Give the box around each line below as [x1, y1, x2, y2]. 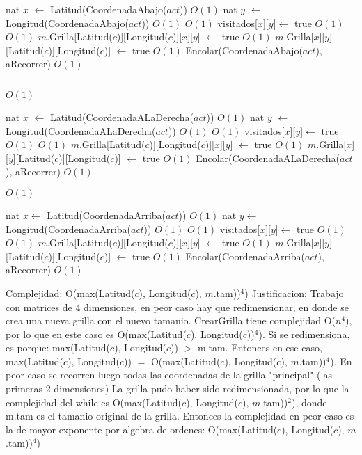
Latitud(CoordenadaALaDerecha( [49, 109, 194, 124]
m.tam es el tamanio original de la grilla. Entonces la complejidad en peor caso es [6, 408, 354, 423]
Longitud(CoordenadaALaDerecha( [6, 123, 156, 138]
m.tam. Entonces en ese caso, [197, 340, 322, 355]
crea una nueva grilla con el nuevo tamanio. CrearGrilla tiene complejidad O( [6, 313, 336, 328]
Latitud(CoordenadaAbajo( [49, 2, 167, 16]
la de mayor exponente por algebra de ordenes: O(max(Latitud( [6, 422, 278, 436]
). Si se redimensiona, [258, 326, 350, 341]
